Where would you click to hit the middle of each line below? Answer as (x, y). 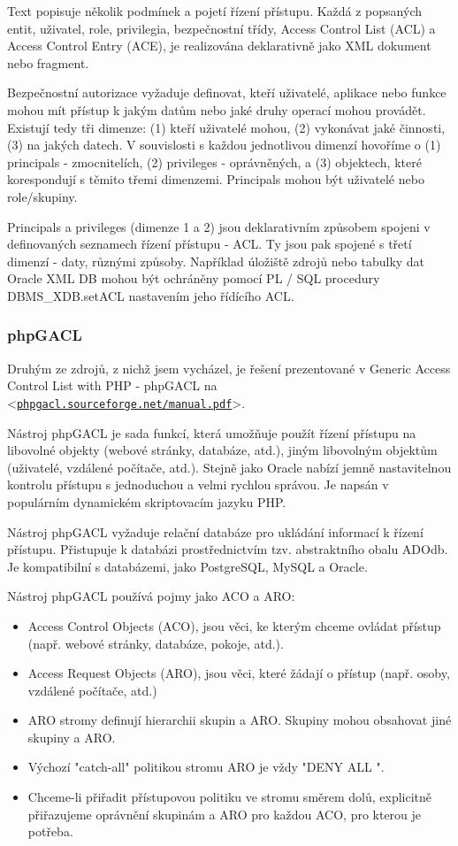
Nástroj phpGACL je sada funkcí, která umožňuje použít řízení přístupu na (212, 432)
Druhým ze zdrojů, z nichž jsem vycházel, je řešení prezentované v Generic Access (229, 368)
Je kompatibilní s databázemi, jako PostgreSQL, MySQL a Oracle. (187, 566)
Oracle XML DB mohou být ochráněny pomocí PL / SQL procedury (194, 278)
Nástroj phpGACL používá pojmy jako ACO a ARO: (151, 596)
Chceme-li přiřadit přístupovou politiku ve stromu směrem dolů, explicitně (230, 797)
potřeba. (50, 831)
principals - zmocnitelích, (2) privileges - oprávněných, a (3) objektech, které (214, 162)
